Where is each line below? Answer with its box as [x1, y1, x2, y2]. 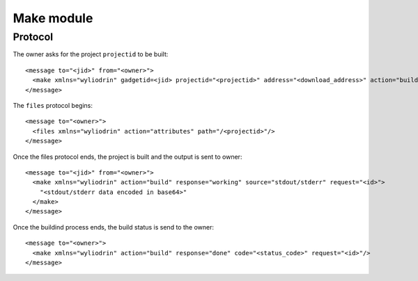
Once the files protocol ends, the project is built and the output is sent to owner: [13, 152, 242, 161]
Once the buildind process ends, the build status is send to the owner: [13, 223, 214, 231]
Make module [13, 10, 93, 26]
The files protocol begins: [13, 101, 93, 109]
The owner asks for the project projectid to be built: [13, 50, 169, 58]
